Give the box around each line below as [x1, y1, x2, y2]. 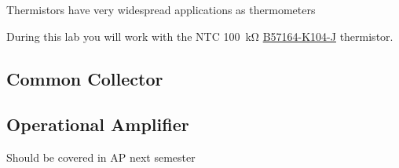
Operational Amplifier [6, 112, 189, 137]
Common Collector [6, 66, 163, 90]
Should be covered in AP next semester [6, 149, 196, 166]
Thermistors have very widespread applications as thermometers [6, 2, 316, 17]
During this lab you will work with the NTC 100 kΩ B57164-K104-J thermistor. [6, 27, 394, 44]
